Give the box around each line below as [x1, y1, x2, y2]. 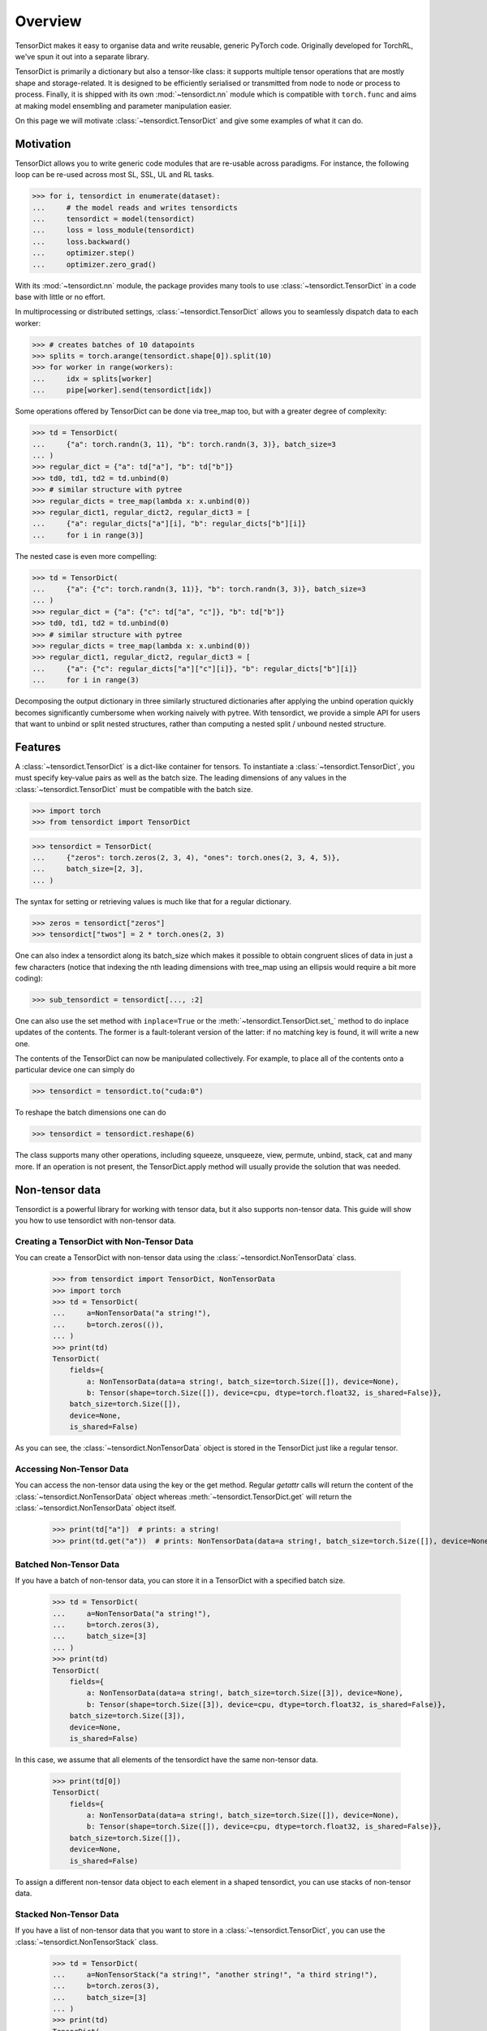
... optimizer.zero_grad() [32, 260, 157, 269]
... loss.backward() [32, 236, 131, 246]
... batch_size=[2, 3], [32, 864, 144, 873]
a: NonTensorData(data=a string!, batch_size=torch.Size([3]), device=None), [86, 1688, 403, 1698]
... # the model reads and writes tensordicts [32, 203, 239, 212]
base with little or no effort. [15, 292, 106, 301]
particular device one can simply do [15, 1065, 136, 1075]
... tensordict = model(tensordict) [32, 214, 195, 223]
